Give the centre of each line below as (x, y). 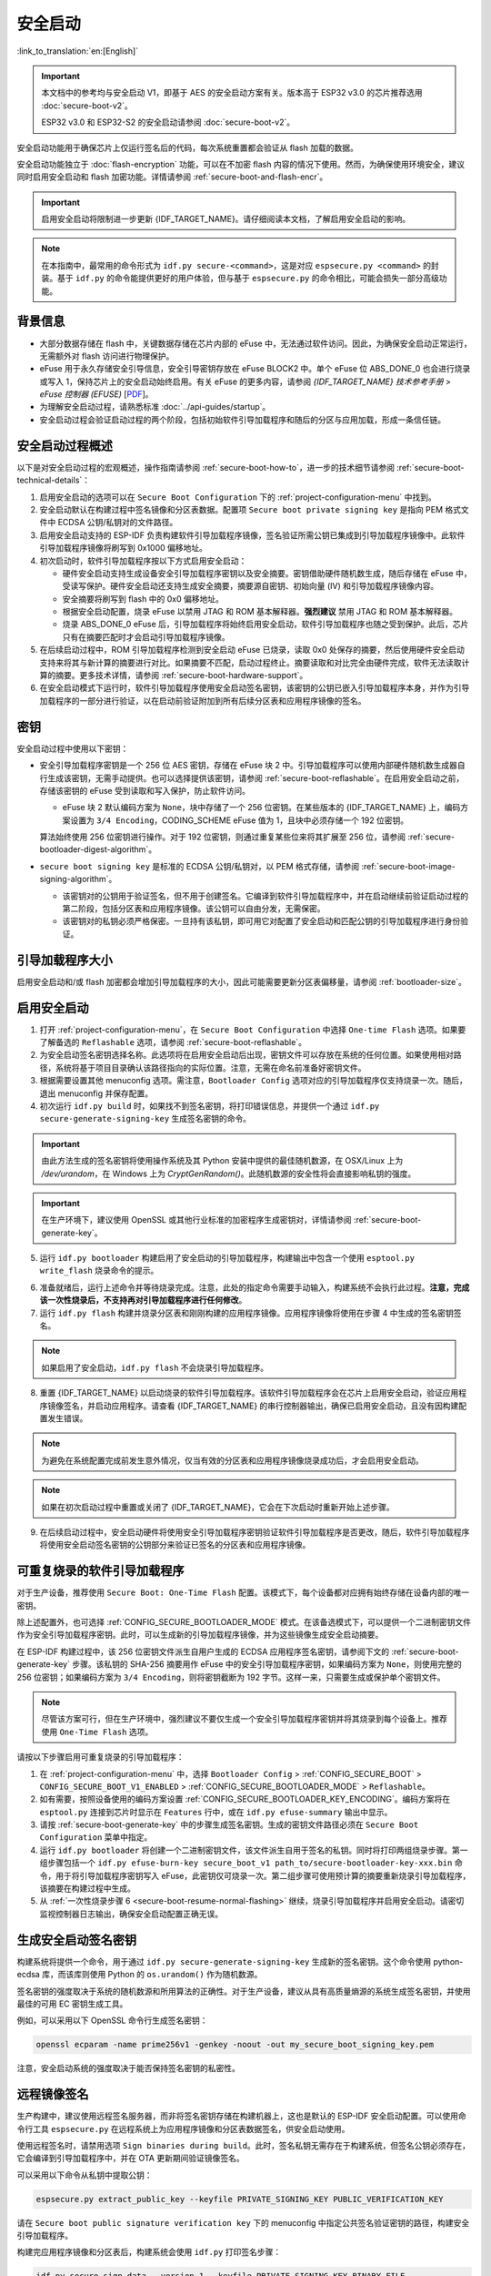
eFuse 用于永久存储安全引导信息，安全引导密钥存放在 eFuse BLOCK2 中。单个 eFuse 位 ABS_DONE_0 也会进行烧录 (255, 369)
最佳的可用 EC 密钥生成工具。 (72, 2004)
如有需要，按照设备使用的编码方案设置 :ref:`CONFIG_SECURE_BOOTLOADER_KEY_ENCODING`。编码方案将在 (245, 1799)
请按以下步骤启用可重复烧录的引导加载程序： (100, 1757)
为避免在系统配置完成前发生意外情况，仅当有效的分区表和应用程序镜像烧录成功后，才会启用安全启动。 (232, 1460)
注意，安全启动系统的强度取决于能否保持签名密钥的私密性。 (128, 2068)
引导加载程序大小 (65, 960)
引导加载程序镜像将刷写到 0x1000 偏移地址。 (124, 548)
